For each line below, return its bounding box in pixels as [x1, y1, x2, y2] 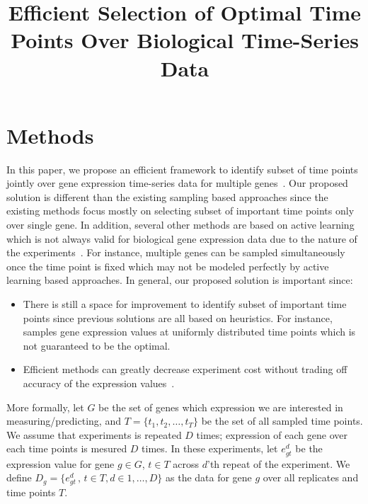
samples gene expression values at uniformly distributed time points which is [23, 324, 356, 339]
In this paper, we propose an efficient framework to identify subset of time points [6, 161, 358, 176]
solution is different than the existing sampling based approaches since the [6, 189, 328, 204]
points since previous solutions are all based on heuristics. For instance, [23, 310, 333, 325]
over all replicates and [263, 470, 359, 485]
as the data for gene [166, 470, 252, 485]
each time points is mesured [6, 441, 127, 456]
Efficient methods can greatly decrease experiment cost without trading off [23, 362, 347, 377]
